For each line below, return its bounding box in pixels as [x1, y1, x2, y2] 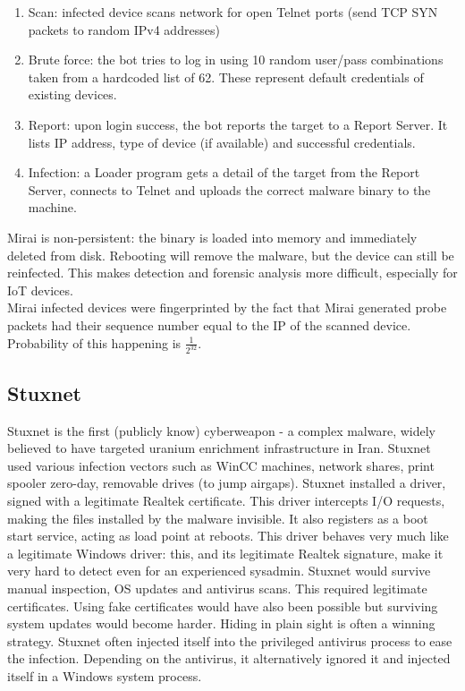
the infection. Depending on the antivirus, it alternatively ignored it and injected [7, 649, 451, 668]
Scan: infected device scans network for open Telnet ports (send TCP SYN [28, 3, 438, 21]
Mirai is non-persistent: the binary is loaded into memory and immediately [7, 227, 418, 246]
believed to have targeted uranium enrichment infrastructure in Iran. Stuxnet [7, 439, 431, 457]
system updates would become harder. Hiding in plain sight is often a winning [7, 614, 435, 633]
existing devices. [28, 85, 117, 104]
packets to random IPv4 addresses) [28, 20, 220, 38]
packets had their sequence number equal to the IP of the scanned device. [7, 315, 411, 334]
